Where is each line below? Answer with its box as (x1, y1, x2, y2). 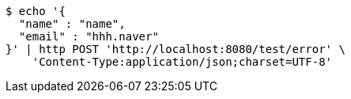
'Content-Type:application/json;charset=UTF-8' (32, 55, 333, 68)
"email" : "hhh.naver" (18, 30, 159, 43)
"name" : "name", (18, 17, 126, 30)
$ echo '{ (6, 5, 66, 17)
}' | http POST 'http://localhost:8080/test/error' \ (6, 43, 345, 55)
